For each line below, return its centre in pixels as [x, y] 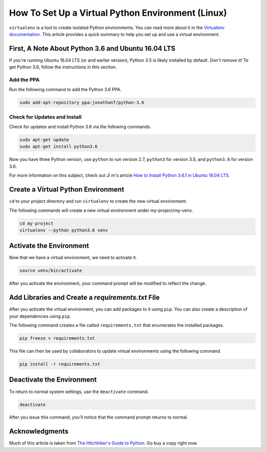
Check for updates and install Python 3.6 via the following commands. [80, 127]
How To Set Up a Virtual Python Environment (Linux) [118, 13]
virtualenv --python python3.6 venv [64, 230]
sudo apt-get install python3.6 [59, 147]
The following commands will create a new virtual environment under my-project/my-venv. [101, 210]
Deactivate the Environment [53, 380]
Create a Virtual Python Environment [67, 190]
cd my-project [36, 223]
